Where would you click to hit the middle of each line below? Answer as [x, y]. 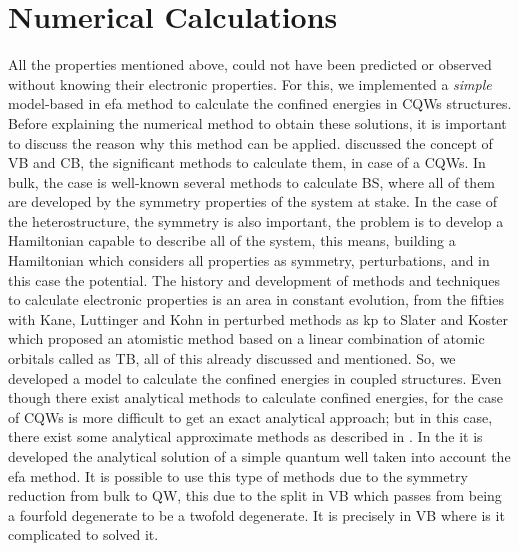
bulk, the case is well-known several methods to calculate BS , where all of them [252, 181]
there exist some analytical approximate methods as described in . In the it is [245, 436]
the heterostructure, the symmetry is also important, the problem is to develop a [256, 220]
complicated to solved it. [83, 534]
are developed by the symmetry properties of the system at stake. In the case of [252, 201]
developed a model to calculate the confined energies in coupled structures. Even [255, 377]
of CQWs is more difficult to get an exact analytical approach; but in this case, [250, 416]
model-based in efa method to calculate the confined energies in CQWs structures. [260, 103]
